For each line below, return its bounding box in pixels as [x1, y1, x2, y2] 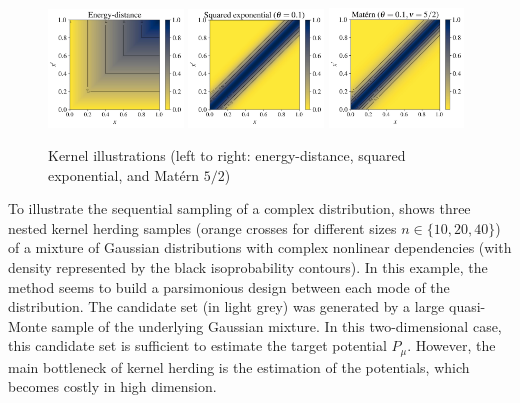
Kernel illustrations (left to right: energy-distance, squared [48, 145, 406, 166]
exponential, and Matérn [48, 164, 199, 185]
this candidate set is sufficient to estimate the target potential [8, 335, 387, 356]
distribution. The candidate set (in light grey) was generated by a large [8, 296, 445, 317]
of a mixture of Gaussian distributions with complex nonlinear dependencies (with [8, 237, 512, 258]
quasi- [448, 296, 486, 317]
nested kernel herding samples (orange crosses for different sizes [8, 217, 397, 238]
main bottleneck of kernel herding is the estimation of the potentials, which [8, 356, 470, 377]
